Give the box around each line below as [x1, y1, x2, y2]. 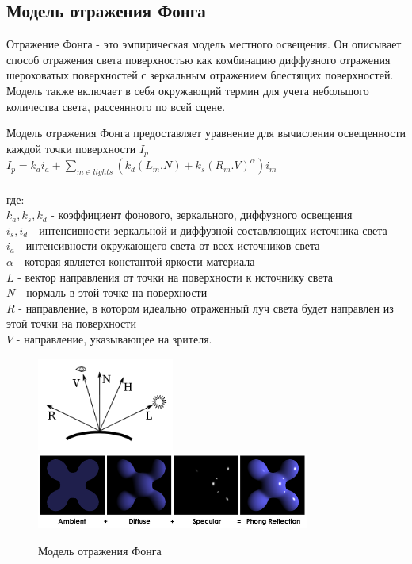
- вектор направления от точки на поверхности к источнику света [17, 268, 334, 285]
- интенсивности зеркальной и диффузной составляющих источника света [31, 221, 387, 238]
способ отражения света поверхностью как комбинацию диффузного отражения [6, 51, 391, 67]
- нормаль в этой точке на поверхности [18, 284, 208, 301]
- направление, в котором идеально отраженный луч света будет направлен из [18, 299, 394, 316]
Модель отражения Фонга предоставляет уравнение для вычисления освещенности [6, 125, 406, 141]
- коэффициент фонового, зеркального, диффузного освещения [51, 206, 353, 223]
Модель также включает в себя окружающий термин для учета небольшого [6, 82, 369, 98]
